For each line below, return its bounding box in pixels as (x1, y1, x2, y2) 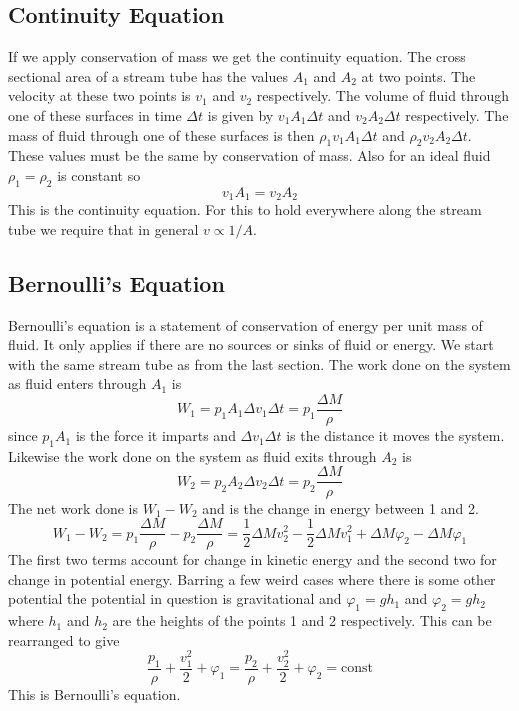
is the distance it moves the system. (286, 425, 505, 446)
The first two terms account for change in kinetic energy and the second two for (8, 549, 497, 570)
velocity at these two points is (8, 85, 191, 106)
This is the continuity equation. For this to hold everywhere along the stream (8, 199, 482, 220)
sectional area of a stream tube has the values (8, 65, 288, 86)
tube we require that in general (8, 218, 199, 239)
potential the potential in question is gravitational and (8, 588, 342, 609)
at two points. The (361, 65, 476, 86)
